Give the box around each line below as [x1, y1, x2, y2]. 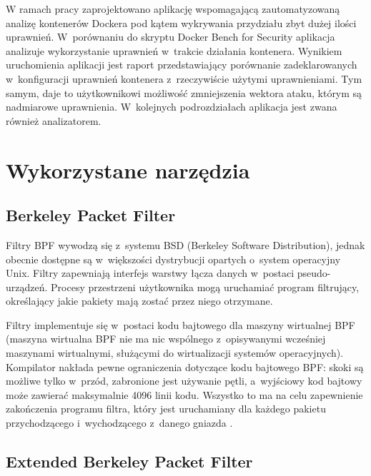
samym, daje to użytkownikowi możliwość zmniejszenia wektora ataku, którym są [6, 85, 362, 100]
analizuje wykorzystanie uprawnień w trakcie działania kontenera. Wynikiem [6, 43, 342, 58]
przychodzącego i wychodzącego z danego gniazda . [6, 415, 233, 430]
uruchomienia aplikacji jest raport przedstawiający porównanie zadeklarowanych [6, 57, 357, 72]
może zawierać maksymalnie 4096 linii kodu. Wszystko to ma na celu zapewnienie [6, 387, 363, 402]
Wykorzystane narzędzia [6, 155, 250, 184]
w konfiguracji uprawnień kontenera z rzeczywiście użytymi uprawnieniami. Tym [6, 71, 362, 86]
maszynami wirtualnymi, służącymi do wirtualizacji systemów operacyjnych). [6, 345, 344, 360]
